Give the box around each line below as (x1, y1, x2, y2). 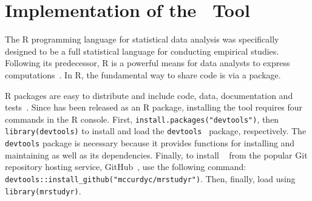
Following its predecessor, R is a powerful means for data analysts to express (5, 56, 290, 69)
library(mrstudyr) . (5, 184, 81, 197)
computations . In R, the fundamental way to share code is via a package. (5, 68, 281, 81)
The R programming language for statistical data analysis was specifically (5, 33, 279, 46)
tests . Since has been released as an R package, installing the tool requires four (5, 101, 303, 114)
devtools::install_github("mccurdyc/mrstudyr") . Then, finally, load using (5, 172, 296, 185)
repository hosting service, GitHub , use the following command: (5, 160, 246, 173)
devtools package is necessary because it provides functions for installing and (5, 137, 295, 149)
